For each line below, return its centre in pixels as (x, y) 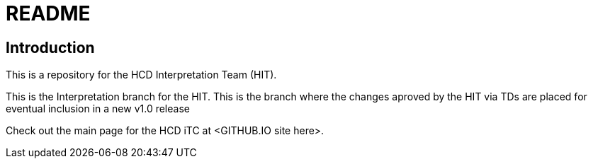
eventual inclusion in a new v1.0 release (98, 109)
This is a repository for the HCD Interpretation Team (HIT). (141, 75)
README (48, 13)
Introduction (50, 47)
